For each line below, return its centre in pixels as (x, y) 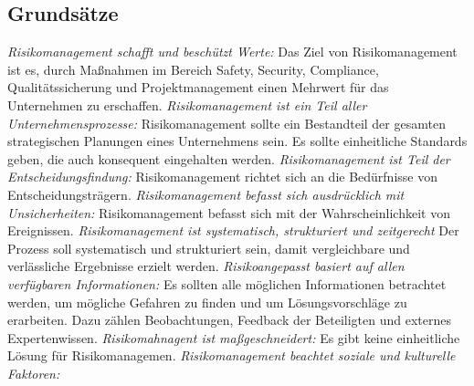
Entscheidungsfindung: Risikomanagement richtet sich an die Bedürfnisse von (222, 177)
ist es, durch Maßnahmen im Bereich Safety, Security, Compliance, (193, 69)
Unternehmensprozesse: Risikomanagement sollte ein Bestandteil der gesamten (226, 123)
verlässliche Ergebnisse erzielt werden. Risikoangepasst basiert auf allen (206, 266)
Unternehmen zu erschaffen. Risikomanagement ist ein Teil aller (187, 104)
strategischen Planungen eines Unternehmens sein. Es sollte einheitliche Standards (237, 141)
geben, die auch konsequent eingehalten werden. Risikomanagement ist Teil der (229, 158)
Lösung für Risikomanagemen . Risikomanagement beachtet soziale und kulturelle (232, 355)
